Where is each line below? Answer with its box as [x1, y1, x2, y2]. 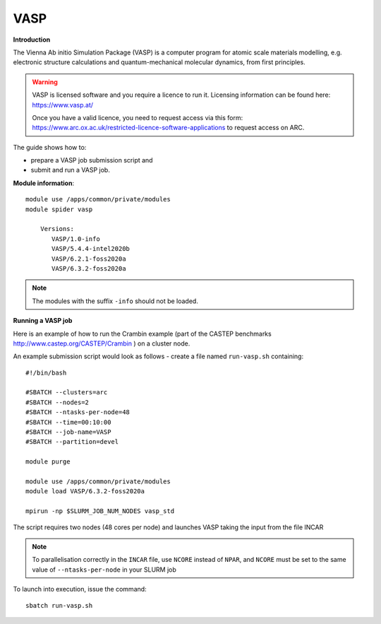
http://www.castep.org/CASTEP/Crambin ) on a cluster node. [13, 339, 190, 348]
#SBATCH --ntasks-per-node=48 [25, 408, 131, 416]
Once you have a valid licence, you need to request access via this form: [32, 113, 243, 122]
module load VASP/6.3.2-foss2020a [25, 488, 145, 495]
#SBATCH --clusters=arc [25, 389, 108, 396]
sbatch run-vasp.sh [25, 601, 93, 609]
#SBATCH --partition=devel [25, 438, 119, 446]
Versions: [40, 225, 74, 233]
